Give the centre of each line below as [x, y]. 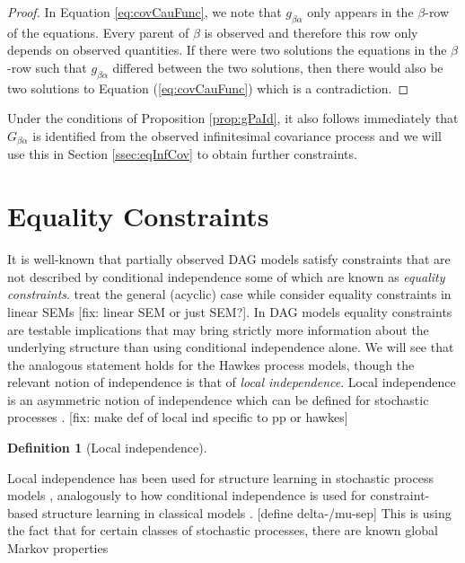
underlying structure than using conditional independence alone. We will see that [231, 347]
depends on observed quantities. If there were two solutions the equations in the [227, 50]
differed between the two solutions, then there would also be [278, 67]
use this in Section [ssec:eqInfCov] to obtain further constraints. [182, 154]
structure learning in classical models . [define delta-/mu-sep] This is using [246, 512]
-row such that [47, 67]
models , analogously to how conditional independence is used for [187, 495]
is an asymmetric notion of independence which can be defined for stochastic [218, 399]
